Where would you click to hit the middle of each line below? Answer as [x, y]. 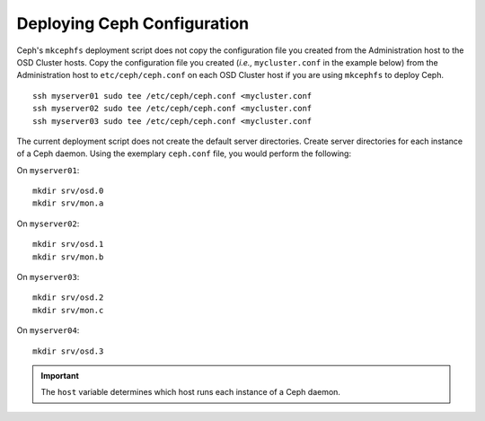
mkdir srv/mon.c [68, 310]
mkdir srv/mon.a [68, 203]
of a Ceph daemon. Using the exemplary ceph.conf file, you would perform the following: [184, 153]
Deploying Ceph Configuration [133, 23]
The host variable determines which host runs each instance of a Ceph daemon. [191, 392]
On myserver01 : [48, 170]
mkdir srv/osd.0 [68, 191]
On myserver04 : [48, 330]
